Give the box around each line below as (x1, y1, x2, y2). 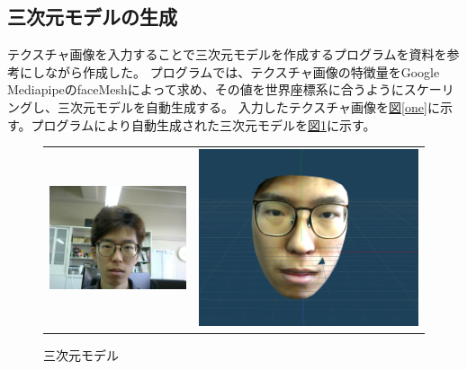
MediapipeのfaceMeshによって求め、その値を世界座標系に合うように (7, 80, 404, 99)
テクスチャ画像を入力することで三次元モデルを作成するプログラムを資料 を (7, 45, 447, 64)
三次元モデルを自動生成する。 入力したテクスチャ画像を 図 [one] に (57, 97, 440, 116)
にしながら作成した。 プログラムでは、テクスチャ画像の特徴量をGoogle (19, 62, 440, 81)
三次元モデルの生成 (7, 3, 177, 31)
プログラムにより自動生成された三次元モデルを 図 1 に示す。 (31, 115, 376, 134)
